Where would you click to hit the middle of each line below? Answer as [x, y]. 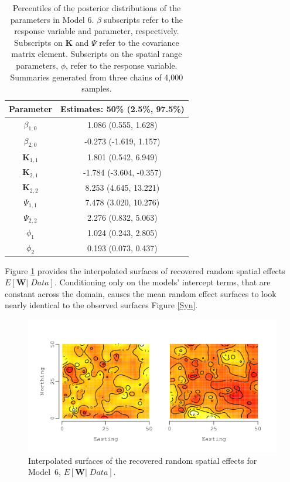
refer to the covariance [139, 42]
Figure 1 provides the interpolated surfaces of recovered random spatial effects [145, 270]
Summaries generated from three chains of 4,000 [97, 77]
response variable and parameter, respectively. [97, 31]
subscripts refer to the [144, 19]
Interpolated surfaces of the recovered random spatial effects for [143, 460]
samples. [97, 88]
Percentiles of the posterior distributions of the [97, 8]
